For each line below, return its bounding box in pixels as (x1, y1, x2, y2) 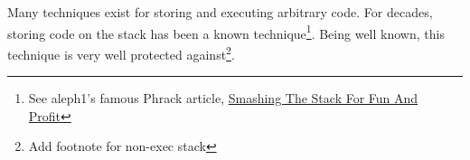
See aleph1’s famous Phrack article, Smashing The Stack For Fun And (28, 89, 418, 108)
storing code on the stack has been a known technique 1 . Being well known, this (7, 21, 445, 42)
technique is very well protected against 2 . (7, 42, 235, 63)
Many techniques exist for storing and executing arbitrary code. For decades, (7, 3, 433, 21)
